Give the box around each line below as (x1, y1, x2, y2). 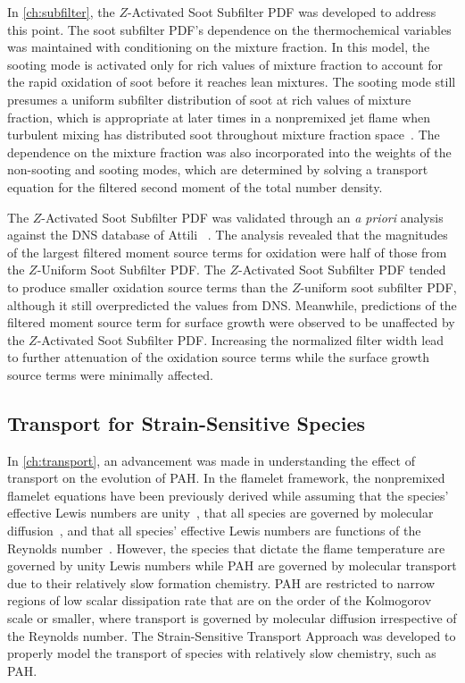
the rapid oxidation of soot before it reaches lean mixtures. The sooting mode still (7, 72, 456, 91)
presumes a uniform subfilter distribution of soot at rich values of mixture (7, 89, 411, 108)
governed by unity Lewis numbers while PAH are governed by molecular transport (7, 556, 457, 575)
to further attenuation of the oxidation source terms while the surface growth (7, 348, 429, 367)
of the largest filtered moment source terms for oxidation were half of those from (7, 242, 447, 261)
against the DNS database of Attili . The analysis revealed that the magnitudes (7, 225, 448, 244)
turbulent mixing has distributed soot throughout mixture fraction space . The (7, 125, 440, 144)
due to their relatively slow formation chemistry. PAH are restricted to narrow (7, 573, 436, 592)
